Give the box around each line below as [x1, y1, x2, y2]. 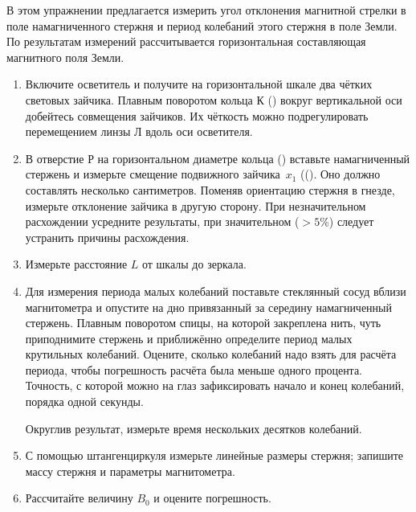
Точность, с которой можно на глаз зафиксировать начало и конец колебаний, [25, 377, 405, 394]
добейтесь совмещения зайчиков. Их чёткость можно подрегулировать [25, 107, 369, 124]
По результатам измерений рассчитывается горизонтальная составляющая [6, 33, 366, 50]
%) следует [320, 213, 374, 230]
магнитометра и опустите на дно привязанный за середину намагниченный [25, 298, 393, 315]
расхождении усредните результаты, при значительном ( [25, 213, 300, 230]
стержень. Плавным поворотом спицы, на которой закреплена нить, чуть [25, 314, 381, 331]
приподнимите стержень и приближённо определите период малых [25, 330, 353, 346]
